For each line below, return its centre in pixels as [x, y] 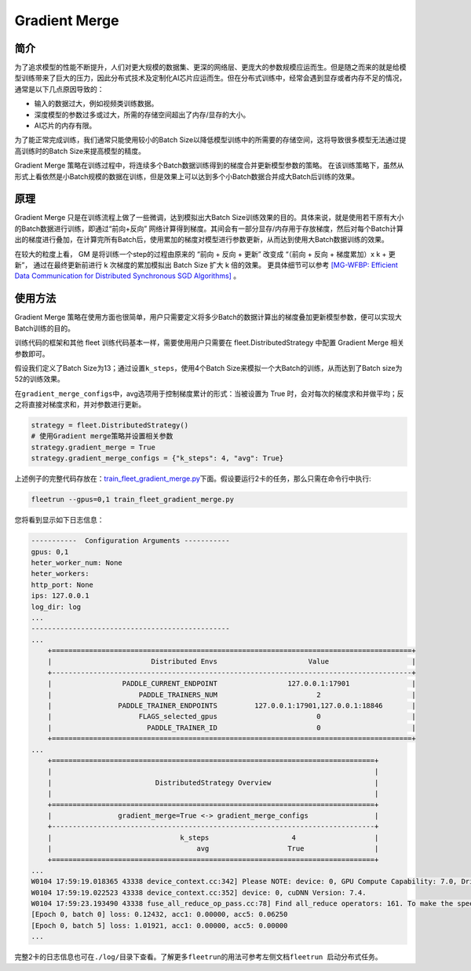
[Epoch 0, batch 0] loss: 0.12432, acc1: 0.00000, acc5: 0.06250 [159, 914]
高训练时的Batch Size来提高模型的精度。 [80, 151]
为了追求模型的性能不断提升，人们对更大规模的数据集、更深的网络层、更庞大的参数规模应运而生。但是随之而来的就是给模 [210, 68]
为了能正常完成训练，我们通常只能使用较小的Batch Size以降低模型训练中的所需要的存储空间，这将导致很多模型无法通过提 [210, 140]
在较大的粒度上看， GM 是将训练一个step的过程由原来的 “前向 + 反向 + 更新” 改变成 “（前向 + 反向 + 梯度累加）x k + [201, 254]
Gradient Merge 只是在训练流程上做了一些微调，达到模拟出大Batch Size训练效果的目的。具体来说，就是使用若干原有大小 [209, 218]
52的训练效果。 [39, 379]
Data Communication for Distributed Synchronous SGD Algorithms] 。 [128, 276]
